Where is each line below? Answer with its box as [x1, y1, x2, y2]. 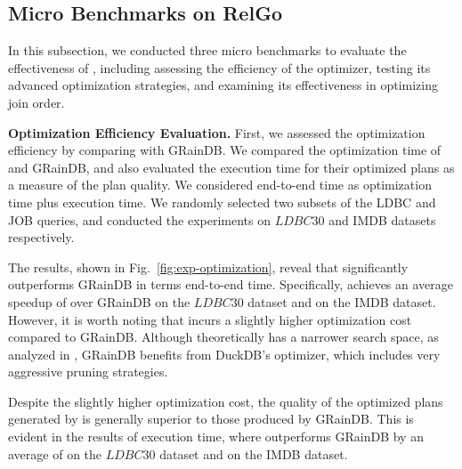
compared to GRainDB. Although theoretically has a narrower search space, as [8, 327, 439, 346]
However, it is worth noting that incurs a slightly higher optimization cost [8, 310, 412, 328]
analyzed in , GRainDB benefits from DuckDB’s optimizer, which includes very [8, 344, 441, 363]
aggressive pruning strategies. [8, 362, 168, 381]
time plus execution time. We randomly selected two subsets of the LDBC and [8, 192, 436, 211]
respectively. [8, 228, 75, 247]
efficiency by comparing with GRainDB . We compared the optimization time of [8, 141, 442, 159]
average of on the [8, 444, 102, 463]
